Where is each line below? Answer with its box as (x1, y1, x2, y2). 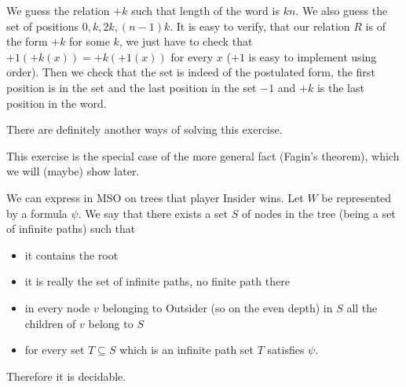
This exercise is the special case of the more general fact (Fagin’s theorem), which (6, 147, 400, 164)
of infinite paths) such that (6, 220, 136, 237)
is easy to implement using (248, 48, 377, 64)
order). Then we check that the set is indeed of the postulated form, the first (6, 64, 375, 80)
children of (24, 315, 76, 331)
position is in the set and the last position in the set (6, 79, 257, 95)
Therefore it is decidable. (6, 367, 126, 384)
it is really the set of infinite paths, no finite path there (24, 273, 290, 289)
